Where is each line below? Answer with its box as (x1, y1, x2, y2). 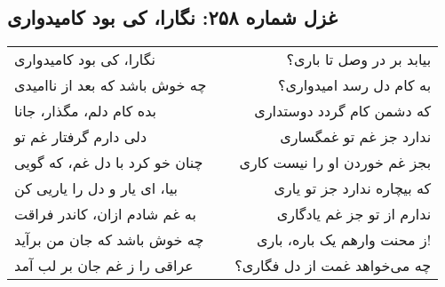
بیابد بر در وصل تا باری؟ (286, 49, 432, 70)
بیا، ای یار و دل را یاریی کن (14, 178, 178, 199)
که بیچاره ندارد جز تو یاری (274, 178, 432, 199)
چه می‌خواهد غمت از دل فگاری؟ (234, 255, 432, 276)
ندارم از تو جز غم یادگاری (276, 203, 432, 225)
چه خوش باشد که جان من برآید (14, 229, 204, 251)
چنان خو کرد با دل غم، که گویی (14, 152, 203, 173)
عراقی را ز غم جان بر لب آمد (14, 255, 194, 276)
